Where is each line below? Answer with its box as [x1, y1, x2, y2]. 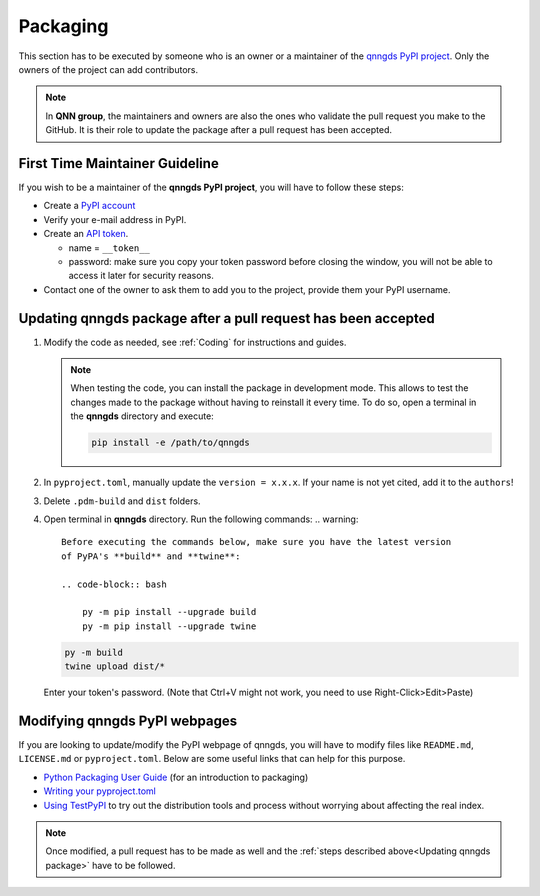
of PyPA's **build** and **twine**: [61, 550, 241, 562]
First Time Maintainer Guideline [18, 155, 219, 172]
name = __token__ [68, 241, 150, 254]
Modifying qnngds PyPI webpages [18, 712, 238, 729]
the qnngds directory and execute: [70, 410, 214, 422]
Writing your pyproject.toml [43, 785, 157, 797]
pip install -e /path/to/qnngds [91, 437, 250, 449]
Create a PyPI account [43, 200, 136, 212]
